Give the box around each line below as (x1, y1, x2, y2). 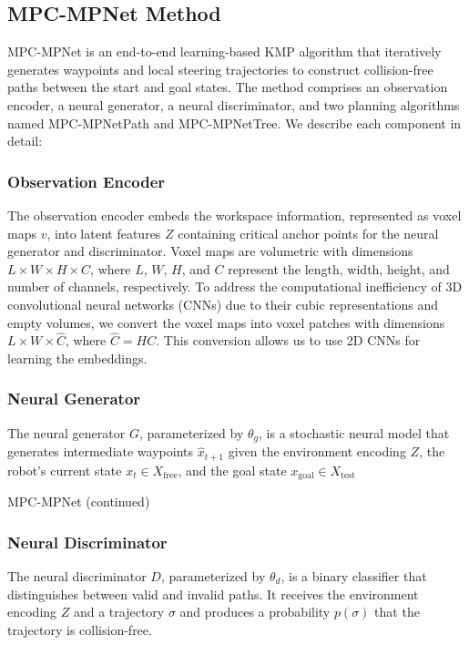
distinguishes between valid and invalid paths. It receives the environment (7, 584, 419, 603)
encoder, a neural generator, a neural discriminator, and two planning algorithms (7, 95, 460, 114)
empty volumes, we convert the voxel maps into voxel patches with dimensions (7, 312, 445, 332)
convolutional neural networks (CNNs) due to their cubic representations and (7, 294, 439, 313)
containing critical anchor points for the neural (178, 223, 439, 242)
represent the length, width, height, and (228, 259, 450, 278)
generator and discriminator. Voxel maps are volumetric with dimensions (7, 241, 413, 261)
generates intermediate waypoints (7, 442, 193, 461)
